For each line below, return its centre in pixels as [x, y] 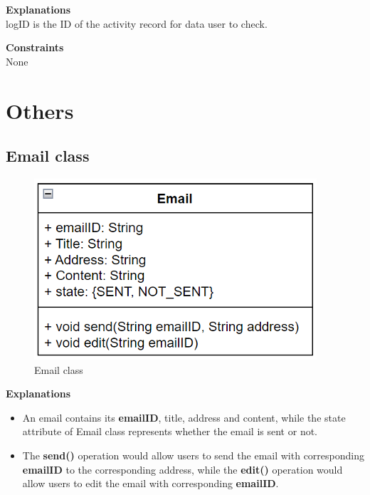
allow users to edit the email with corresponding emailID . [150, 483]
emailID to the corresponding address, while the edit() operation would [183, 469]
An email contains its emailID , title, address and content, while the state [184, 417]
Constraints [35, 47]
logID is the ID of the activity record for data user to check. [137, 23]
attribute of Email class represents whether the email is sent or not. [170, 431]
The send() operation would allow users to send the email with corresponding [193, 455]
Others [40, 110]
